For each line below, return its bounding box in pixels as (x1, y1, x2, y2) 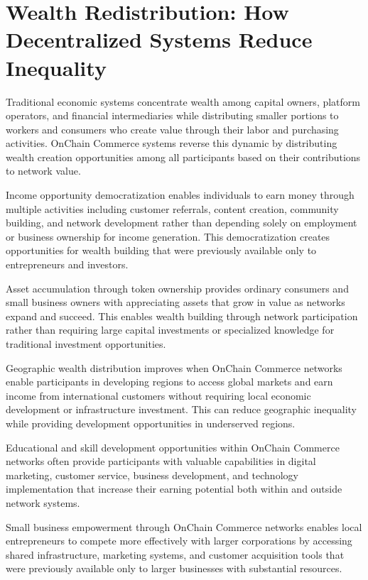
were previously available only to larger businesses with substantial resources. (6, 561, 342, 576)
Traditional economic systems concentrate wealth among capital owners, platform (6, 94, 360, 109)
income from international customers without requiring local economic (6, 388, 311, 403)
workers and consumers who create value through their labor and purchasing (6, 121, 339, 136)
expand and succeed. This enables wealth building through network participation (6, 308, 358, 323)
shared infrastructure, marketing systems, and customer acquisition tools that (6, 547, 345, 562)
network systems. (6, 495, 80, 510)
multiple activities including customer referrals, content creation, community (6, 201, 339, 216)
